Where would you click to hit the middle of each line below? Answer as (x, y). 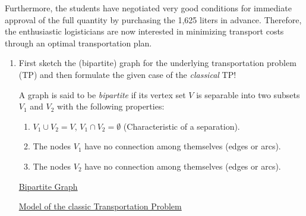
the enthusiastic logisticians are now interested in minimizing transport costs (144, 31)
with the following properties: (111, 106)
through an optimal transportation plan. (78, 43)
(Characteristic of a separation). (182, 126)
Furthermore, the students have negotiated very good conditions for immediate (148, 8)
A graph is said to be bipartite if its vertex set (102, 94)
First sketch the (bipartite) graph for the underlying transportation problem (157, 63)
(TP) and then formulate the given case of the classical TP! (127, 74)
